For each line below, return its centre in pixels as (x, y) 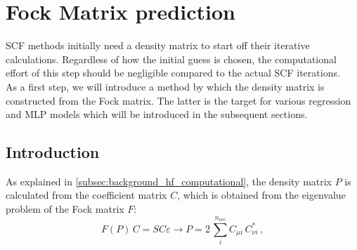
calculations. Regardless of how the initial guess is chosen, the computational (171, 59)
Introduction (53, 152)
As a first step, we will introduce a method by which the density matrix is (165, 86)
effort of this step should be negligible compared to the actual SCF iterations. (173, 73)
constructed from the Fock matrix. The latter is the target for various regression (178, 100)
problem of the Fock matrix (65, 209)
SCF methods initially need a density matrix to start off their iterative (158, 45)
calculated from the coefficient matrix (86, 195)
